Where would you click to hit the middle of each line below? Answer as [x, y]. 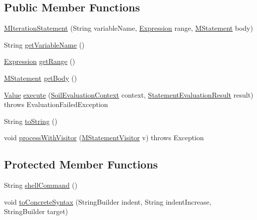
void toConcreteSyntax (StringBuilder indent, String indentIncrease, [108, 201]
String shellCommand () [41, 185]
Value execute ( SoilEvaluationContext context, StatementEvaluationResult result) [129, 94]
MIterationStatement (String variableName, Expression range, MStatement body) [128, 28]
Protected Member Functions [81, 164]
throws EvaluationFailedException [56, 104]
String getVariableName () [44, 44]
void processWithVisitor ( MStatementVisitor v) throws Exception [104, 137]
